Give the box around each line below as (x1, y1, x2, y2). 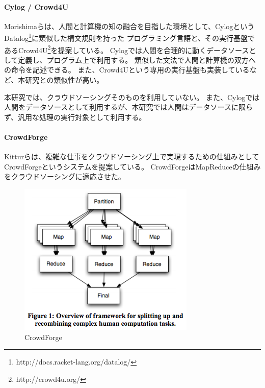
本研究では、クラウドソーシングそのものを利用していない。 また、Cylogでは (4, 91, 260, 102)
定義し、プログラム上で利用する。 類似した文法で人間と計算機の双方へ (18, 54, 256, 65)
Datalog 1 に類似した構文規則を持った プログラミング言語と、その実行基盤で (4, 31, 255, 43)
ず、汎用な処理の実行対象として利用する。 (4, 111, 146, 122)
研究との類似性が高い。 (25, 75, 104, 85)
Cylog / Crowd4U (4, 1, 69, 12)
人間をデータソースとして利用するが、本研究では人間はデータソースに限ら (4, 102, 253, 112)
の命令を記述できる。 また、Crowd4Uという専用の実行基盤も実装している (4, 64, 250, 75)
